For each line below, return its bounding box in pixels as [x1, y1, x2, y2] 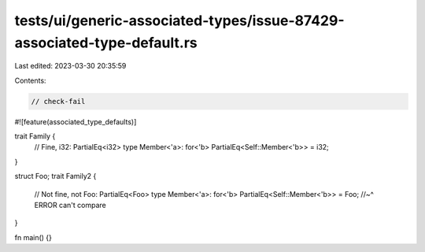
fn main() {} [14, 232, 53, 242]
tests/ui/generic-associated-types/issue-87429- [14, 12, 346, 29]
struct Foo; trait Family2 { [14, 172, 97, 181]
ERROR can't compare [34, 201, 106, 210]
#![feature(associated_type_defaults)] [14, 117, 137, 126]
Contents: [14, 76, 46, 85]
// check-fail [31, 97, 86, 106]
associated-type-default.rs [14, 34, 198, 51]
